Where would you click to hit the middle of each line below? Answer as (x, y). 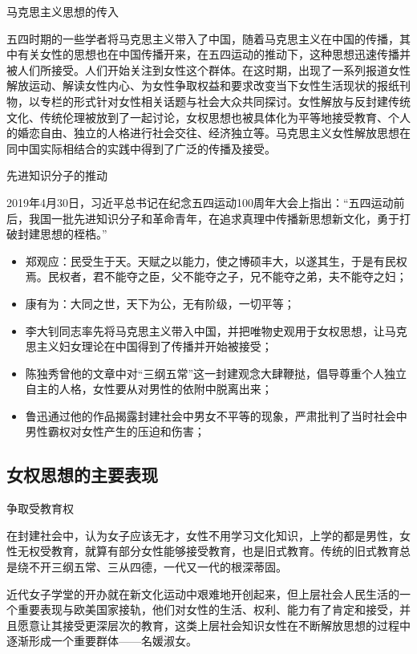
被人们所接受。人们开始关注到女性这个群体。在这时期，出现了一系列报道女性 (208, 69)
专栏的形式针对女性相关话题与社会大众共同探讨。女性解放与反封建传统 (225, 101)
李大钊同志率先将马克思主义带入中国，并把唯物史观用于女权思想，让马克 (216, 330)
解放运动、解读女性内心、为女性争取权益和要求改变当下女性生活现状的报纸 (203, 85)
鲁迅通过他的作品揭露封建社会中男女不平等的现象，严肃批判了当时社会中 (216, 415)
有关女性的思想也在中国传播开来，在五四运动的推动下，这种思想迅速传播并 (214, 54)
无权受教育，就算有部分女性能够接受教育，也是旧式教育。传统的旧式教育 (208, 551)
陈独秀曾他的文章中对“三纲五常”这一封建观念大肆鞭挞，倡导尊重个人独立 (216, 373)
